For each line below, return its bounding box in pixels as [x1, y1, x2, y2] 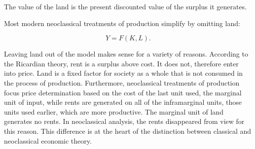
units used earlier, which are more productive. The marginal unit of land [4, 106, 223, 117]
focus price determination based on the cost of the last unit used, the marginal [4, 87, 242, 97]
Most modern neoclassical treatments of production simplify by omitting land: [4, 18, 240, 28]
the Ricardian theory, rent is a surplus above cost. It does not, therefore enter [4, 58, 239, 68]
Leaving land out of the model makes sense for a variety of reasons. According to [4, 49, 248, 59]
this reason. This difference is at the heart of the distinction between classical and [4, 125, 252, 136]
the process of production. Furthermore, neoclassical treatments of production [4, 77, 240, 88]
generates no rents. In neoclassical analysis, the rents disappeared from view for [4, 116, 245, 126]
